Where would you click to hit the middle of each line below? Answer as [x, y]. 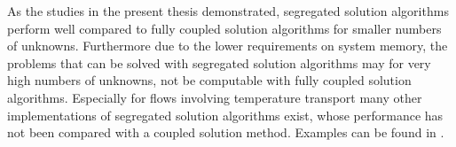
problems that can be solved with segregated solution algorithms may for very [219, 62]
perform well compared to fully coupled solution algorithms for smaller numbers [224, 28]
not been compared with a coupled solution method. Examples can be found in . [226, 132]
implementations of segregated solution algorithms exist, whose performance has [225, 115]
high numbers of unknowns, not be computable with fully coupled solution [209, 80]
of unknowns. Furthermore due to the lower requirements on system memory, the [228, 46]
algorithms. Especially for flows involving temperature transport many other [215, 97]
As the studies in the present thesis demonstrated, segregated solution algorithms [228, 11]
